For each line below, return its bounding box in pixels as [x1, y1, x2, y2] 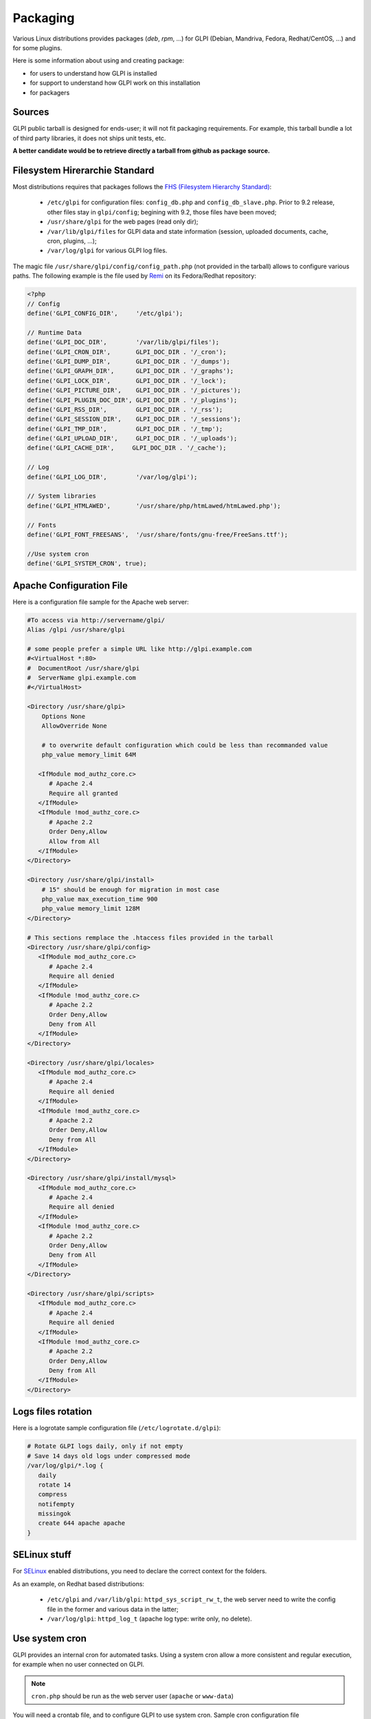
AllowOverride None [41, 722, 108, 730]
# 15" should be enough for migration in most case [41, 886, 220, 893]
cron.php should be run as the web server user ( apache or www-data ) [31, 1692, 234, 1700]
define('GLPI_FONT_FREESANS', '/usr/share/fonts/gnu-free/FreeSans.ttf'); [27, 530, 289, 538]
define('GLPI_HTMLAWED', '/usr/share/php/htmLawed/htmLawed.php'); [27, 502, 281, 510]
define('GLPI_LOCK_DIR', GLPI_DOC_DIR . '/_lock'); [27, 377, 227, 384]
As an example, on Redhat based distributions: [12, 1579, 144, 1588]
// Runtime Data [27, 329, 82, 336]
